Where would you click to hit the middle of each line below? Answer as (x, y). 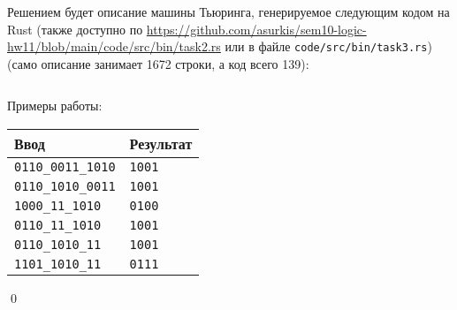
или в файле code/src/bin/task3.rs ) (328, 46)
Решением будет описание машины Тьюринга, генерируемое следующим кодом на (228, 11)
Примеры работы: (55, 106)
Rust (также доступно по (75, 29)
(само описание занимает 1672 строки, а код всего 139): (158, 63)
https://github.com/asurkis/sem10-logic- (256, 29)
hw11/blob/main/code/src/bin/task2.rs (114, 46)
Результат (161, 144)
